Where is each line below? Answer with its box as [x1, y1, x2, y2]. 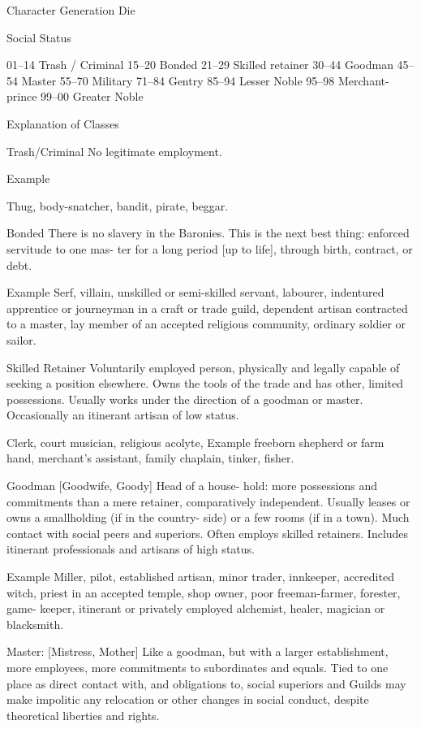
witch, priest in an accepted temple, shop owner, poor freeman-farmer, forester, [6, 584, 401, 601]
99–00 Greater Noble [41, 88, 144, 105]
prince [6, 88, 37, 105]
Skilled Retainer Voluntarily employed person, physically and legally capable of [6, 358, 400, 375]
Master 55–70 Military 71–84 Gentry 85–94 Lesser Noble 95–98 [21, 72, 335, 89]
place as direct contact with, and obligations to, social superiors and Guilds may [6, 675, 406, 692]
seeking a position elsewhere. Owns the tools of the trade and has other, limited [6, 375, 404, 392]
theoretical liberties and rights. [6, 706, 160, 723]
